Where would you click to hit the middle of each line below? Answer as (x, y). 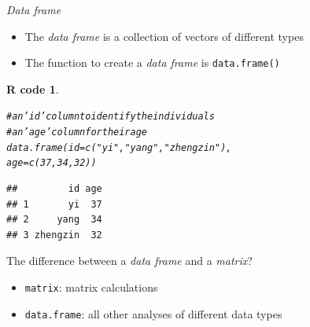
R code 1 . (33, 88)
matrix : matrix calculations (91, 287)
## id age (54, 189)
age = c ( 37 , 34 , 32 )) (52, 163)
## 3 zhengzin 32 (54, 235)
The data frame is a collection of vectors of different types (164, 36)
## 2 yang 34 (54, 220)
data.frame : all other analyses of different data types (153, 313)
